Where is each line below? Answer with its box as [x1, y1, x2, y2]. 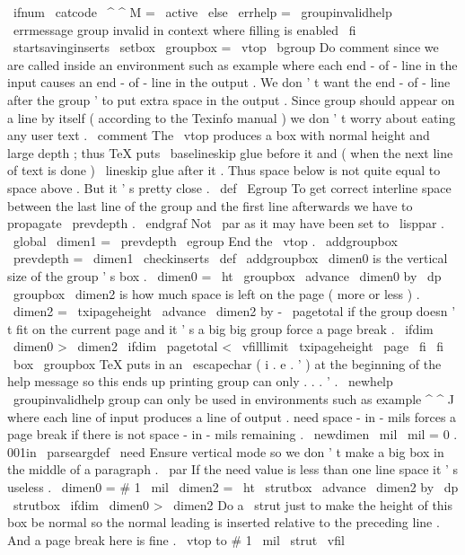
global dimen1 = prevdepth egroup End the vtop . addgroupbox [13, 231, 398, 250]
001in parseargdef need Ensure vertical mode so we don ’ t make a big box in [7, 442, 444, 461]
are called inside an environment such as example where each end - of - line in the [7, 55, 458, 74]
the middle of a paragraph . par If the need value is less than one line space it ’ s [7, 460, 459, 479]
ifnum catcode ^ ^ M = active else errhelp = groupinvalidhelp [13, 3, 392, 21]
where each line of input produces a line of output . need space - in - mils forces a [7, 407, 457, 426]
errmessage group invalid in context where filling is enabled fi [13, 20, 356, 39]
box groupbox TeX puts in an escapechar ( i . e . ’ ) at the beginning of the [13, 354, 442, 373]
